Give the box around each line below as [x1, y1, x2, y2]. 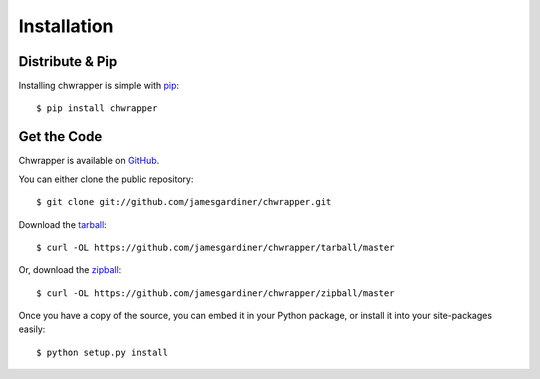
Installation [18, 15, 114, 37]
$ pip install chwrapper [36, 103, 158, 114]
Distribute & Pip [18, 53, 118, 70]
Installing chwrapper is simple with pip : [18, 80, 180, 92]
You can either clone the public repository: [18, 173, 194, 185]
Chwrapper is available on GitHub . [18, 155, 160, 167]
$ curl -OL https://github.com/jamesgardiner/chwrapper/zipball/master [36, 287, 395, 299]
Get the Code [18, 128, 103, 145]
